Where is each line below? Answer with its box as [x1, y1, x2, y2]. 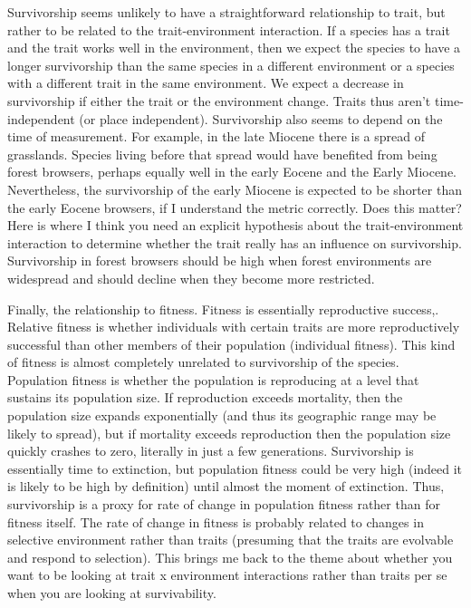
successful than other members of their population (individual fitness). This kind [7, 334, 456, 353]
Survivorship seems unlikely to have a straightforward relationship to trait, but [7, 3, 446, 21]
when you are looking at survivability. [7, 584, 216, 602]
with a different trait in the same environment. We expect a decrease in [7, 73, 404, 92]
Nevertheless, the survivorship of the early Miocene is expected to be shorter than [7, 179, 462, 198]
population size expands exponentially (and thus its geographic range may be [7, 406, 437, 425]
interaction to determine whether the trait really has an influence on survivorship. [7, 233, 462, 252]
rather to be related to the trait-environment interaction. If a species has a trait [7, 20, 450, 39]
